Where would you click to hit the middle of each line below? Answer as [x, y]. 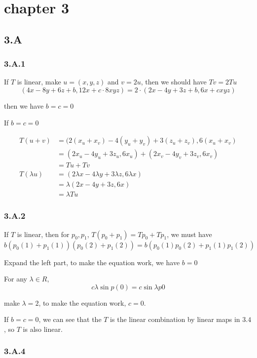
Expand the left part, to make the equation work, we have [92, 262]
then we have [24, 105]
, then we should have [174, 82]
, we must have [189, 234]
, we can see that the [70, 319]
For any [16, 279]
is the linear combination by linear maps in [175, 319]
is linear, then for [43, 234]
